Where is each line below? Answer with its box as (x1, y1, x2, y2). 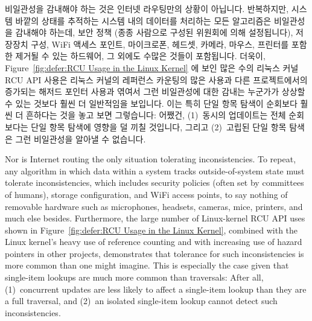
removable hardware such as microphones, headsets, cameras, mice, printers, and (5, 200, 303, 212)
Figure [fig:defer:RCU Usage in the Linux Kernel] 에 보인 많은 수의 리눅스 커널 (5, 61, 299, 74)
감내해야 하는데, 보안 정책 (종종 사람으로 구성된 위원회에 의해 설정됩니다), (15, 26, 293, 39)
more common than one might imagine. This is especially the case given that (5, 259, 289, 272)
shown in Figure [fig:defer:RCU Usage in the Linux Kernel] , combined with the (5, 223, 298, 236)
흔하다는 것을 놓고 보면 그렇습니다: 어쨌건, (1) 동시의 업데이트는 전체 (26, 109, 286, 121)
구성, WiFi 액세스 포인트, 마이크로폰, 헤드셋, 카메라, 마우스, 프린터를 (31, 37, 289, 50)
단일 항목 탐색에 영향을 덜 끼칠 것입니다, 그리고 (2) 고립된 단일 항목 (31, 120, 287, 133)
